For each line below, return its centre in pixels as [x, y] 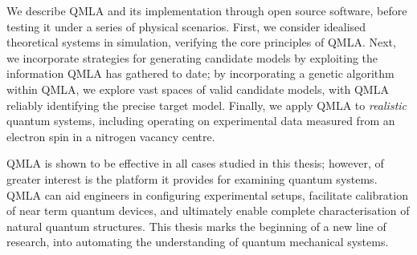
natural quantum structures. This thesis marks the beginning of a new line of [196, 226]
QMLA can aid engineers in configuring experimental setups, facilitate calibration [207, 194]
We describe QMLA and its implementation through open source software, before [207, 10]
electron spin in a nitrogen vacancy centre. [111, 136]
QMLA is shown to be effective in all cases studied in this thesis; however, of [195, 163]
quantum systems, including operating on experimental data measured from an [201, 121]
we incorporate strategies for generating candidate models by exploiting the [192, 57]
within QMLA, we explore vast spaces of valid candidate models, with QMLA [198, 89]
